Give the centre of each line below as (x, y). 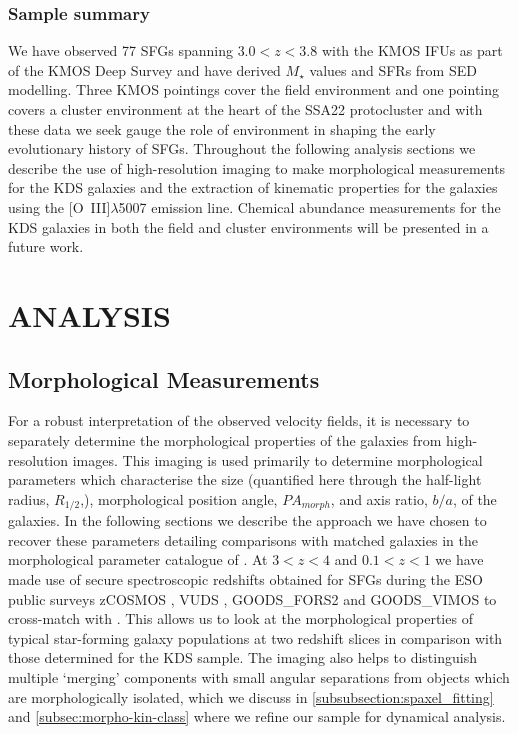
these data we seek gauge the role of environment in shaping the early (222, 128)
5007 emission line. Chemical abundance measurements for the (309, 206)
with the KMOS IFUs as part (412, 50)
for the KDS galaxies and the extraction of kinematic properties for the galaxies (253, 187)
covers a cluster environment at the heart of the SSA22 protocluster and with (245, 109)
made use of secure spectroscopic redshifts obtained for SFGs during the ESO (245, 578)
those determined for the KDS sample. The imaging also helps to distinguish (242, 657)
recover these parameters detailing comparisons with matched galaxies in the (243, 539)
